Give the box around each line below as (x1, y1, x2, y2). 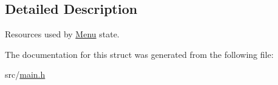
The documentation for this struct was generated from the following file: (5, 48, 274, 60)
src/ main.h (5, 68, 46, 81)
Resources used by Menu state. (5, 28, 120, 40)
